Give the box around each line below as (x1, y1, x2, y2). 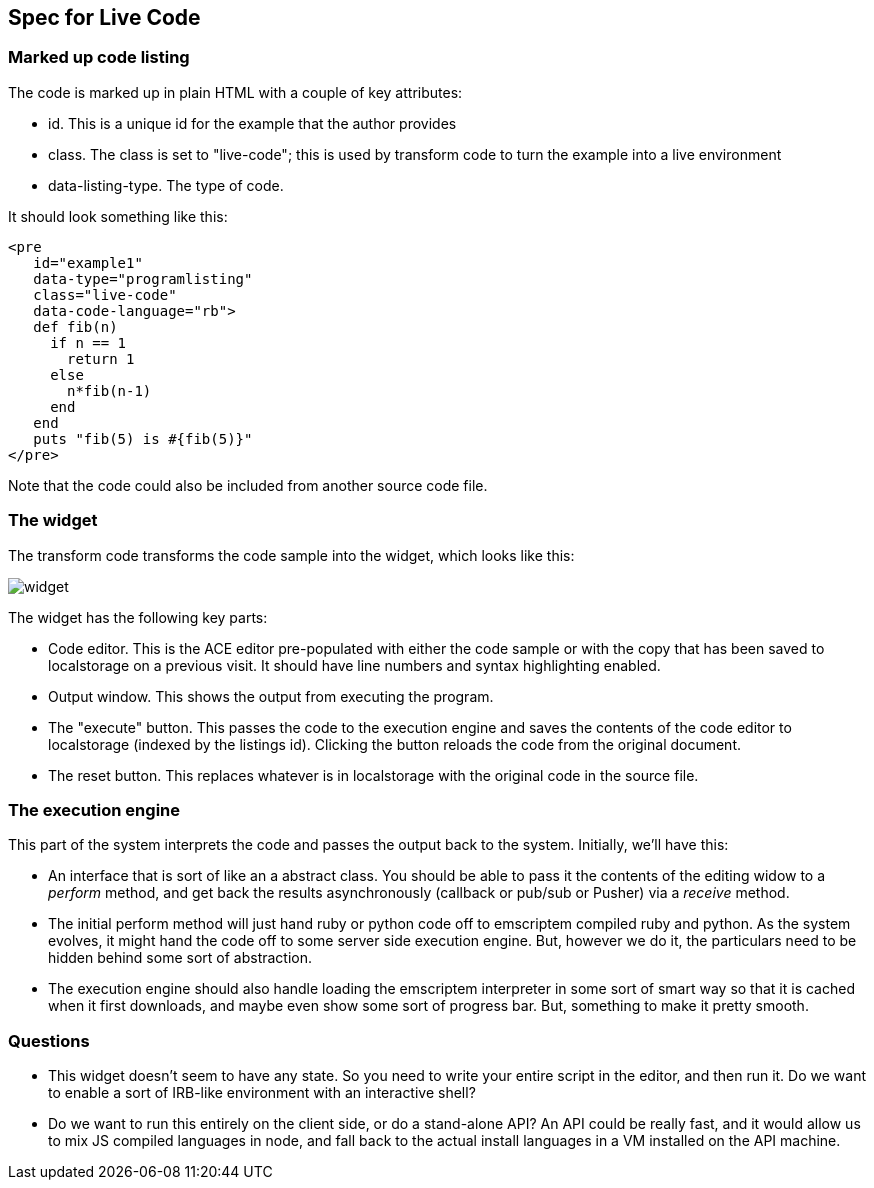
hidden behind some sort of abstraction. (48, 949, 313, 967)
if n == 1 (50, 334, 127, 351)
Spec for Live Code (8, 5, 201, 30)
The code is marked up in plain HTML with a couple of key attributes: (8, 83, 463, 101)
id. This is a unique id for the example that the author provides (48, 114, 457, 132)
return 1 (67, 350, 135, 367)
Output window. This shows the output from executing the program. (48, 687, 494, 705)
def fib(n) (33, 318, 118, 335)
